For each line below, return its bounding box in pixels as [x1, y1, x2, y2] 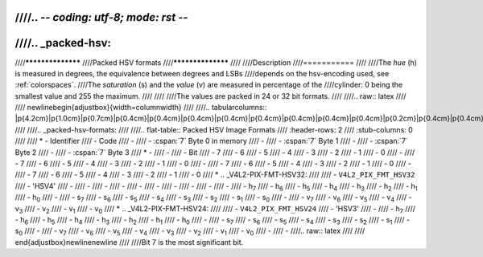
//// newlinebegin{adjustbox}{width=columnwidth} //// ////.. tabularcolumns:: [14, 103, 267, 112]
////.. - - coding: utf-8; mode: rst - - [14, 10, 188, 24]
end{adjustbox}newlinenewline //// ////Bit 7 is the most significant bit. [14, 237, 244, 247]
